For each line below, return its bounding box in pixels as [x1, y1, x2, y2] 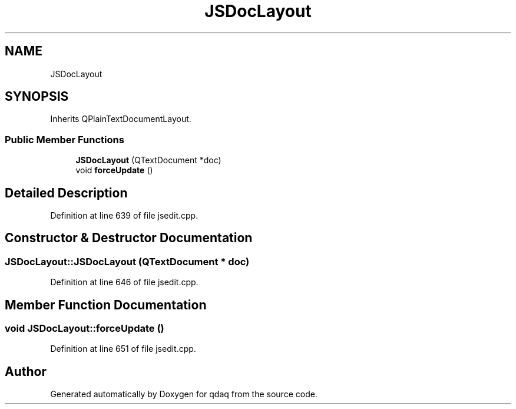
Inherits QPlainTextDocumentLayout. [50, 114, 191, 124]
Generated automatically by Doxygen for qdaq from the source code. [50, 389, 317, 400]
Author [5, 364, 47, 379]
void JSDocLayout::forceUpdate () [5, 322, 164, 335]
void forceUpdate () [75, 165, 153, 176]
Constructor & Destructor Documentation [5, 230, 253, 246]
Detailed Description [5, 185, 128, 200]
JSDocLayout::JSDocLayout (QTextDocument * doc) [5, 255, 250, 268]
